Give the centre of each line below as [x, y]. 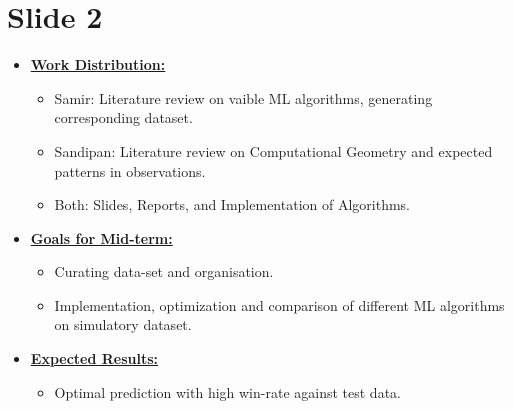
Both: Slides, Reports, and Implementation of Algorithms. [232, 204]
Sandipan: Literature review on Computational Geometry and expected [273, 150]
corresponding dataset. [123, 117]
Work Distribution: [98, 64]
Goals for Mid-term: [101, 237]
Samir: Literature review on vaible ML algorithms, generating [243, 97]
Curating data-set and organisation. [164, 271]
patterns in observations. [130, 170]
